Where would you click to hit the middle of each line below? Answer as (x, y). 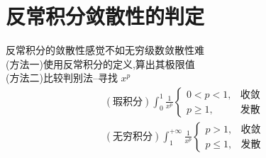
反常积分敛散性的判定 (105, 16)
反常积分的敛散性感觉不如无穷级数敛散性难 (105, 50)
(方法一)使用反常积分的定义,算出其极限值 (100, 63)
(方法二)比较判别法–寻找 (62, 78)
